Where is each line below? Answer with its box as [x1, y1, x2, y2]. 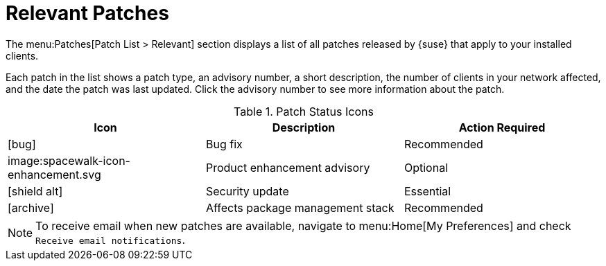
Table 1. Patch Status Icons [234, 104, 374, 118]
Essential [404, 184, 451, 198]
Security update [205, 184, 289, 198]
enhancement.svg [8, 167, 101, 181]
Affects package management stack [205, 200, 395, 215]
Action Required [458, 120, 546, 134]
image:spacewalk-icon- [8, 153, 130, 168]
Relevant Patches [6, 1, 169, 25]
